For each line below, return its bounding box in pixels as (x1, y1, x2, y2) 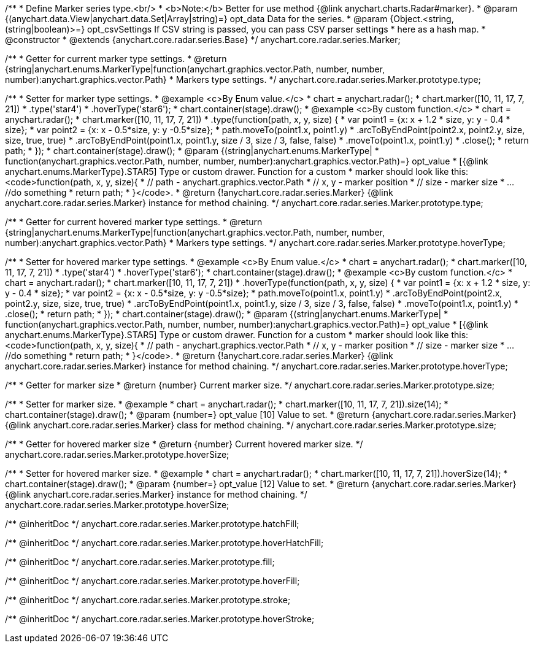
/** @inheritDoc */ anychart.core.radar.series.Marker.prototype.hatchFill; (5, 519, 299, 529)
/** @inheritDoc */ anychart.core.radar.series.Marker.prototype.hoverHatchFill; (5, 538, 324, 548)
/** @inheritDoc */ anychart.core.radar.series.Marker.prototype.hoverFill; (5, 576, 300, 586)
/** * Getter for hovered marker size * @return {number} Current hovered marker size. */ (5, 439, 363, 449)
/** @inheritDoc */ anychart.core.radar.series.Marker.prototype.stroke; (5, 595, 291, 605)
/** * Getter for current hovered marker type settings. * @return (5, 217, 263, 227)
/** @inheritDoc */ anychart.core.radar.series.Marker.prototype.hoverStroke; (5, 614, 315, 624)
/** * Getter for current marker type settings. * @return (5, 53, 227, 64)
